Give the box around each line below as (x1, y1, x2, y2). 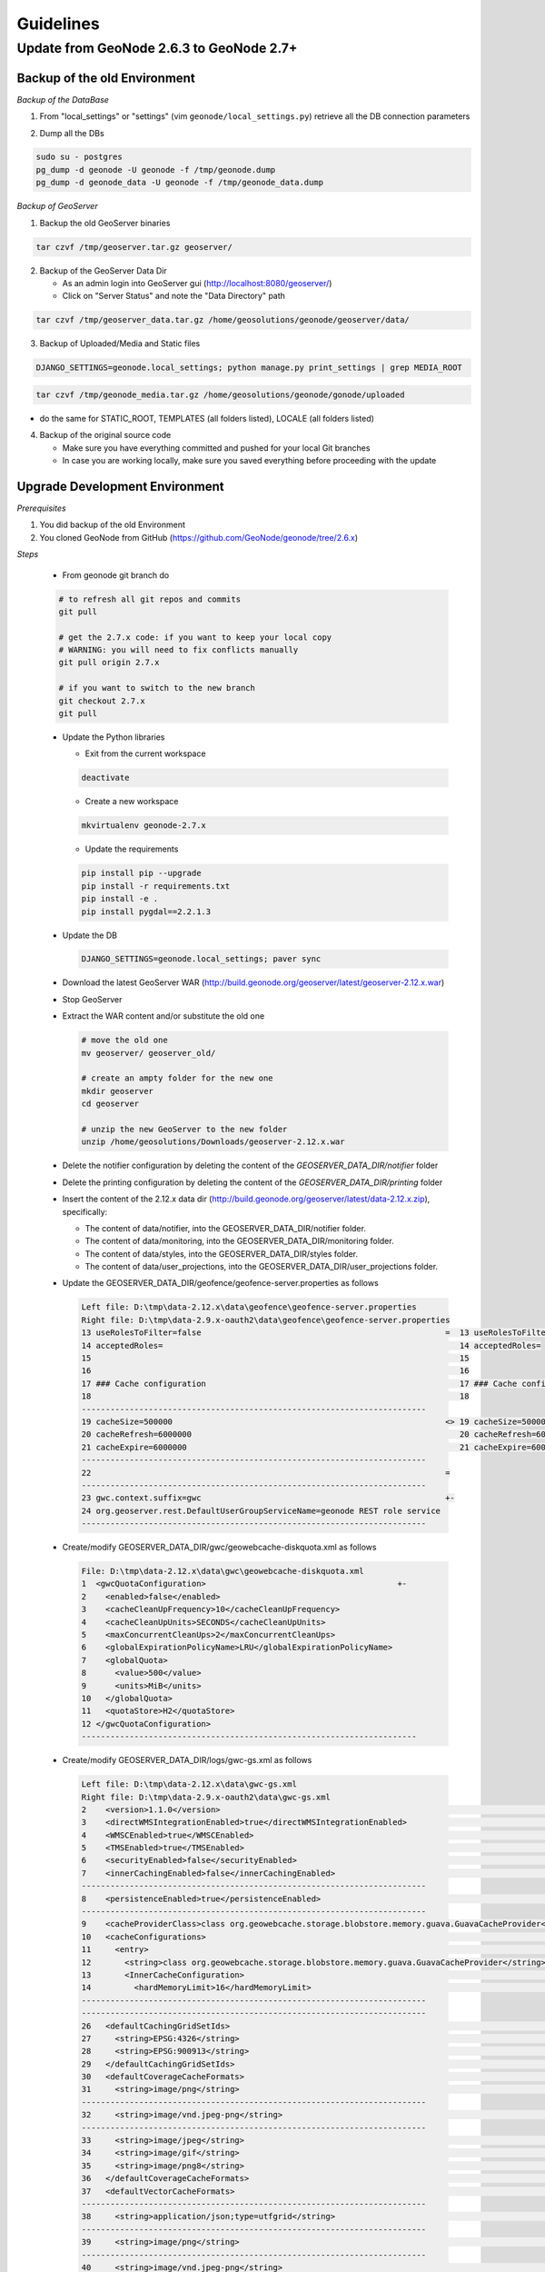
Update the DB (62, 930, 118, 941)
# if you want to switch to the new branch (58, 683, 256, 693)
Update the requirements (84, 843, 179, 854)
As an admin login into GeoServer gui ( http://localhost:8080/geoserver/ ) (62, 278, 332, 288)
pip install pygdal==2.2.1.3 (81, 906, 212, 917)
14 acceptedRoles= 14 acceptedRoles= (81, 1340, 541, 1350)
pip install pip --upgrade (81, 868, 202, 879)
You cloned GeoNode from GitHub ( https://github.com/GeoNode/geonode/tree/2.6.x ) (39, 532, 359, 543)
